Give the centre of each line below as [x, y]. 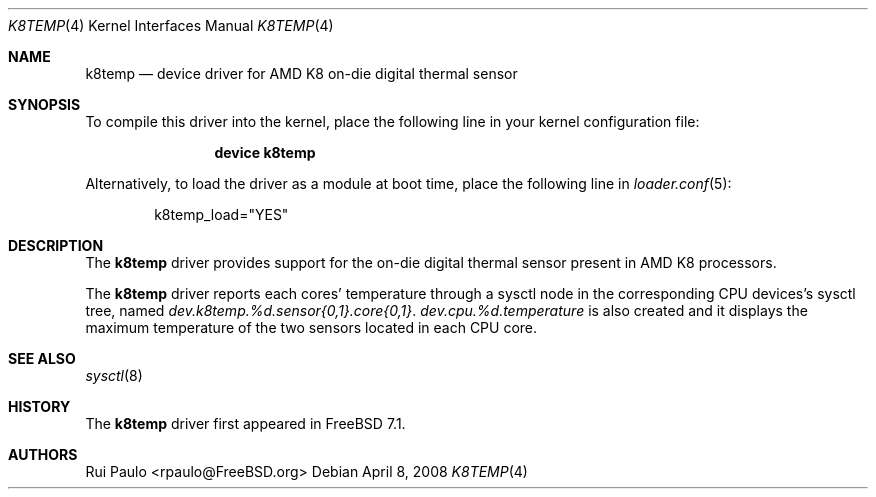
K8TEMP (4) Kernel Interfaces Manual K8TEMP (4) [171, 25]
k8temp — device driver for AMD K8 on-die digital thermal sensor [301, 73]
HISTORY [39, 406]
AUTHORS [43, 454]
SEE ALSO [42, 358]
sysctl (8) [114, 375]
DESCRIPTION [56, 245]
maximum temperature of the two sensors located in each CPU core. [311, 327]
